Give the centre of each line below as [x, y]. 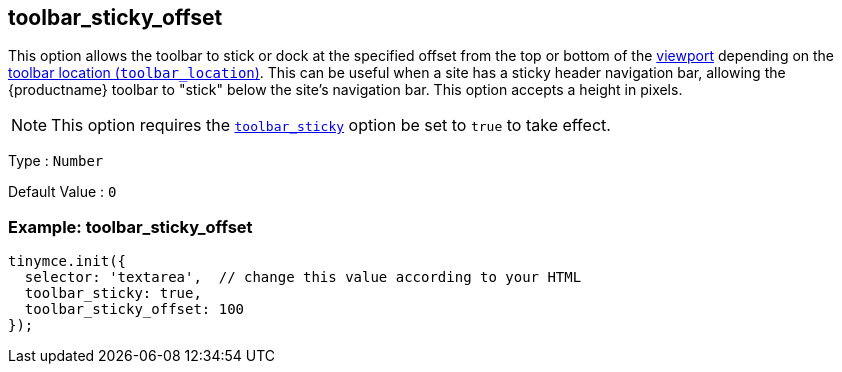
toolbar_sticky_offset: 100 [134, 309]
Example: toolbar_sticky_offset [130, 226]
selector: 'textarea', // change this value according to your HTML [303, 277]
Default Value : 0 [62, 192]
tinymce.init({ [67, 261]
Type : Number [56, 161]
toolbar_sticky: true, [113, 293]
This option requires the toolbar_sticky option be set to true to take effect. [331, 125]
